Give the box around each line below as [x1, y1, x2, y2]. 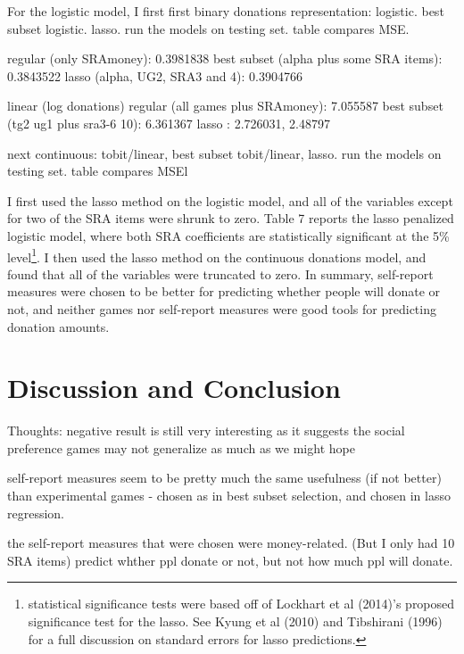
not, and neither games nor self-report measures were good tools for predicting [7, 299, 436, 318]
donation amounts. [7, 317, 110, 335]
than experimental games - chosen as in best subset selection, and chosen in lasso [7, 486, 451, 505]
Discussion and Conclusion [7, 369, 341, 406]
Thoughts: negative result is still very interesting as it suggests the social [7, 421, 405, 440]
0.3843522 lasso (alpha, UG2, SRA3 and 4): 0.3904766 [7, 66, 303, 85]
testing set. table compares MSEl [7, 161, 188, 180]
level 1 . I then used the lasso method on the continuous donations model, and [7, 244, 427, 266]
